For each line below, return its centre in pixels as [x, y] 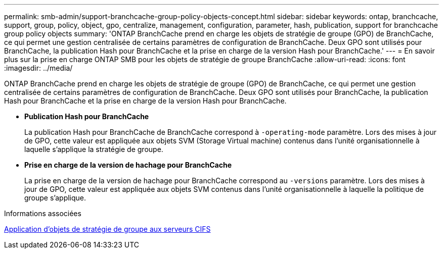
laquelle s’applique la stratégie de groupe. [94, 149]
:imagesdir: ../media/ [38, 68]
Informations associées [43, 213]
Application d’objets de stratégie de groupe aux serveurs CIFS [107, 229]
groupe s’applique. [55, 198]
